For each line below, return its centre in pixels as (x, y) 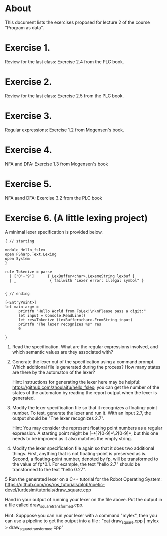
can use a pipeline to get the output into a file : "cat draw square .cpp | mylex (82, 521)
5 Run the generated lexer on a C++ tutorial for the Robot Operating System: (83, 479)
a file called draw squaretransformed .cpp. (44, 505)
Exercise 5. (29, 184)
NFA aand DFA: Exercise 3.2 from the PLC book (54, 198)
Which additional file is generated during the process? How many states (86, 367)
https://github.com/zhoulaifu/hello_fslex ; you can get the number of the (86, 387)
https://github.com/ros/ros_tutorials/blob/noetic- (55, 484)
